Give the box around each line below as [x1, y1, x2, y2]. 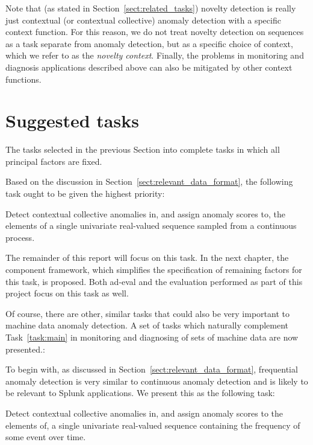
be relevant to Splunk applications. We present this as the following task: [5, 386, 275, 399]
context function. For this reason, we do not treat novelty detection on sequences [5, 25, 304, 38]
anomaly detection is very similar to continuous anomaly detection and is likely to [5, 374, 308, 387]
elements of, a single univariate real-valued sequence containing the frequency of [5, 418, 300, 431]
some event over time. [5, 431, 86, 443]
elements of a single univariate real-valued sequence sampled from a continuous [5, 219, 297, 232]
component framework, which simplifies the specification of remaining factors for [5, 263, 302, 276]
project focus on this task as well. [5, 287, 129, 299]
